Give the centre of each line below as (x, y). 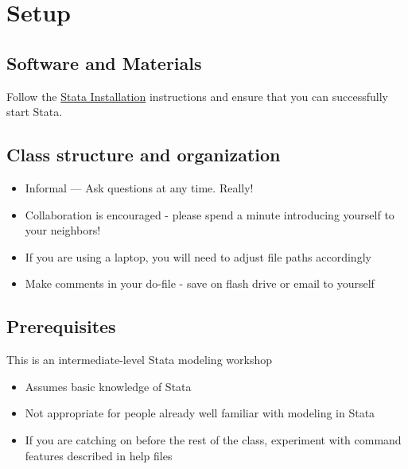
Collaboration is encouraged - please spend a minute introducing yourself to (210, 214)
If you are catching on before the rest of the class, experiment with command (213, 439)
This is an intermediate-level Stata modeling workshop (139, 360)
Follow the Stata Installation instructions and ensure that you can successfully (197, 96)
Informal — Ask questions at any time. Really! (139, 187)
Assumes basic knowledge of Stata (108, 386)
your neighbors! (63, 230)
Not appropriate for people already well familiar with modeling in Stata (200, 413)
